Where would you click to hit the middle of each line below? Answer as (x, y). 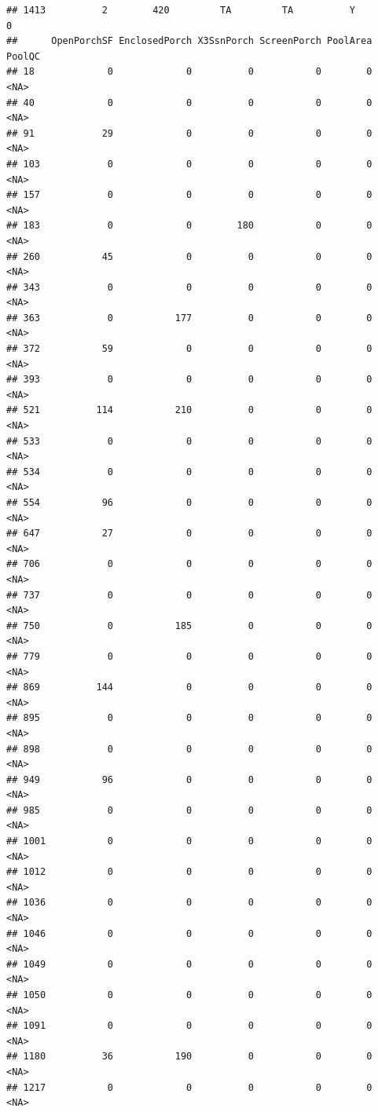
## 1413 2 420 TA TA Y (181, 10)
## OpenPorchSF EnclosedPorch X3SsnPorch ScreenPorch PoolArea (189, 41)
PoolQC (23, 56)
